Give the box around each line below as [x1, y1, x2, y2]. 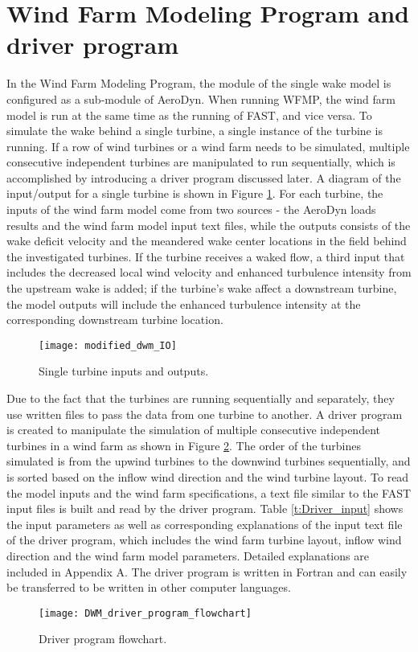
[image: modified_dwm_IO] [39, 339, 177, 351]
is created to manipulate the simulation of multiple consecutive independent [6, 421, 380, 438]
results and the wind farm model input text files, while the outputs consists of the [6, 216, 411, 233]
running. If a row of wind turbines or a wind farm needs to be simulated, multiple [6, 137, 410, 154]
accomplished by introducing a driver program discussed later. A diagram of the [6, 169, 401, 186]
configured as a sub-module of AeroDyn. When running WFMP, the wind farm [6, 90, 395, 107]
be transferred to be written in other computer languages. [6, 579, 291, 596]
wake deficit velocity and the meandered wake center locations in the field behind [6, 232, 407, 249]
